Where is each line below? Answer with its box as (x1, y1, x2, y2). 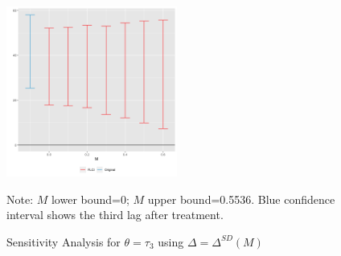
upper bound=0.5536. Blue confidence (147, 190, 335, 207)
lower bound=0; (51, 190, 129, 207)
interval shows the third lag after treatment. (6, 206, 224, 223)
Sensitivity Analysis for (6, 233, 121, 250)
